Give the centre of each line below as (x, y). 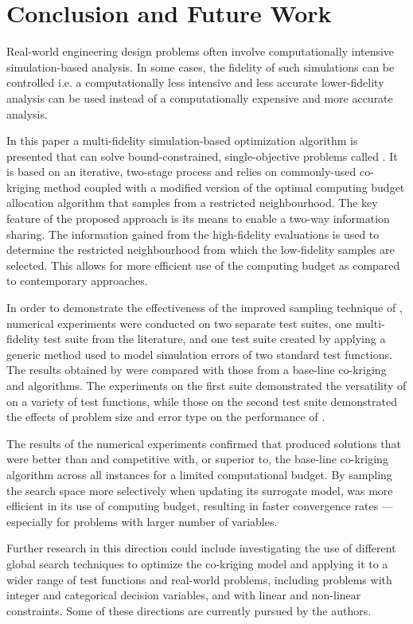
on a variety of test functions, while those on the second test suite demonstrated (202, 401)
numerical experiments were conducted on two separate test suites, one (179, 323)
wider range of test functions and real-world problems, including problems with (199, 579)
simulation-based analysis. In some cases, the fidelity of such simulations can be (201, 66)
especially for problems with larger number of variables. (142, 521)
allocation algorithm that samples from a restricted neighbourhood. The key (192, 203)
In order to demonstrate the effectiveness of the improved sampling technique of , (205, 308)
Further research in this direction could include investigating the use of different (201, 548)
